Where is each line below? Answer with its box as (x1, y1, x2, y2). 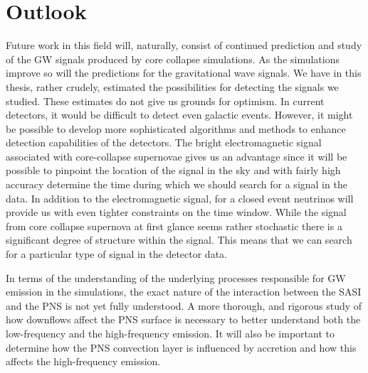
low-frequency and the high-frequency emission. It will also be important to (6, 326, 335, 340)
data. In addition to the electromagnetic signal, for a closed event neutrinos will (6, 190, 354, 205)
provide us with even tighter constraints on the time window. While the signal (6, 205, 347, 220)
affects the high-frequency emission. (6, 354, 161, 369)
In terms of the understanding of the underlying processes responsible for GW (6, 270, 346, 285)
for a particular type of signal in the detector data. (6, 247, 227, 261)
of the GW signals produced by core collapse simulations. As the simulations (6, 51, 340, 66)
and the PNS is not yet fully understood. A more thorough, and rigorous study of (6, 298, 362, 313)
